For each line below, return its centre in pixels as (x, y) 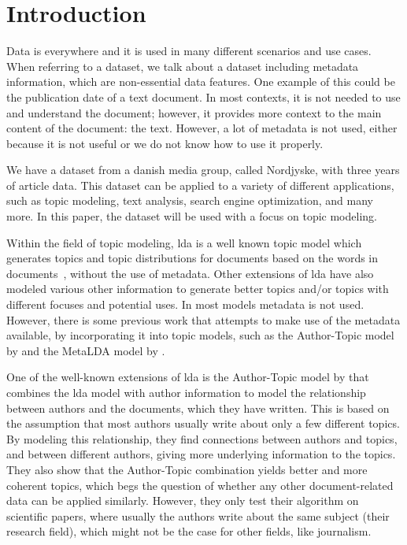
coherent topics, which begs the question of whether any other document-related (200, 485)
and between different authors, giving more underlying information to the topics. (201, 454)
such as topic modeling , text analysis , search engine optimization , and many (190, 200)
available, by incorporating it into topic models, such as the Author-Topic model (200, 335)
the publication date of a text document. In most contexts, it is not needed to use (203, 96)
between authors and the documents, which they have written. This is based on (198, 408)
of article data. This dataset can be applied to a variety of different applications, (200, 185)
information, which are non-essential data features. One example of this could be (201, 82)
